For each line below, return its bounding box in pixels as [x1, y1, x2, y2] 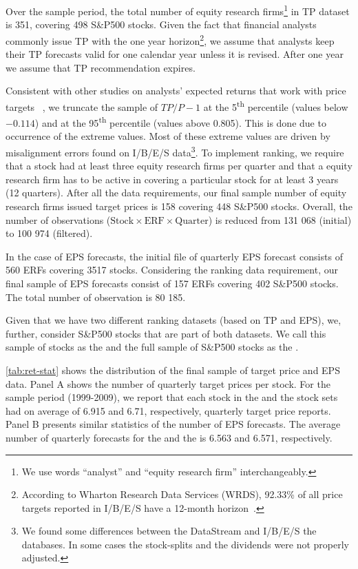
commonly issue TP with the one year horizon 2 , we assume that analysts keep [6, 31, 335, 48]
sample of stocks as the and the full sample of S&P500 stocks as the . [6, 340, 299, 354]
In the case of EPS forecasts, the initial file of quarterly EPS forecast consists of [6, 249, 343, 263]
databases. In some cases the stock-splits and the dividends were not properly [21, 537, 350, 551]
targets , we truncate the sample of [6, 99, 158, 114]
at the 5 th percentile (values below [203, 97, 348, 114]
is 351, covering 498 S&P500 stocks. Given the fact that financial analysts [6, 17, 317, 32]
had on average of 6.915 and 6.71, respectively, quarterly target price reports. [6, 403, 331, 417]
